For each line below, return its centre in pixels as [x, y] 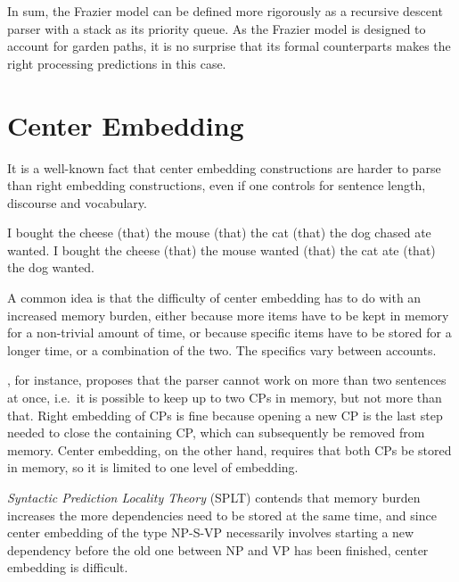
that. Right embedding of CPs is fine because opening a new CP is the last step [225, 415]
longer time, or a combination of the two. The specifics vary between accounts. [222, 349]
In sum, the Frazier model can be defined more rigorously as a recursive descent [225, 11]
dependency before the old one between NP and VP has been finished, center [218, 549]
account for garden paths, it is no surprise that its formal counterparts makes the [229, 46]
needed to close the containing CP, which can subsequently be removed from [216, 432]
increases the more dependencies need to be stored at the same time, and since [222, 515]
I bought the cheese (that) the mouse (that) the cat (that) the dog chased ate [219, 233]
